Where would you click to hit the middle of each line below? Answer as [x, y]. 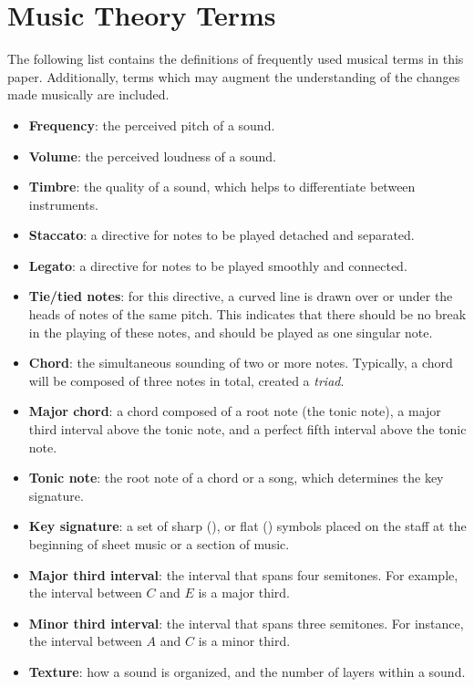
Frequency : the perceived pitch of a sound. [152, 125]
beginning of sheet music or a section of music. [159, 544]
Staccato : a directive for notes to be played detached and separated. [222, 235]
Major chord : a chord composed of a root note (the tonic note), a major [235, 411]
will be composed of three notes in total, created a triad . [186, 380]
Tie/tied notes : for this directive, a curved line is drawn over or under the [241, 296]
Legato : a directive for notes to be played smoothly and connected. [218, 265]
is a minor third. [244, 641]
